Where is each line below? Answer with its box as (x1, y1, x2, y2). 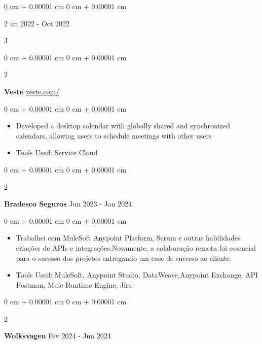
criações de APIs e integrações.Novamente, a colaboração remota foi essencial (16, 242, 256, 253)
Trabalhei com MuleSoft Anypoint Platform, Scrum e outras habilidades (16, 232, 241, 243)
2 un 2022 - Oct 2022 (4, 18, 70, 28)
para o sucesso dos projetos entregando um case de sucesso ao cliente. (16, 252, 232, 263)
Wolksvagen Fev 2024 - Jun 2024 (4, 330, 111, 341)
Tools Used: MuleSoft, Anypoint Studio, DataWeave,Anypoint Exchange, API (16, 269, 258, 280)
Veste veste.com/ (4, 86, 60, 96)
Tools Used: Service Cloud (16, 147, 98, 158)
